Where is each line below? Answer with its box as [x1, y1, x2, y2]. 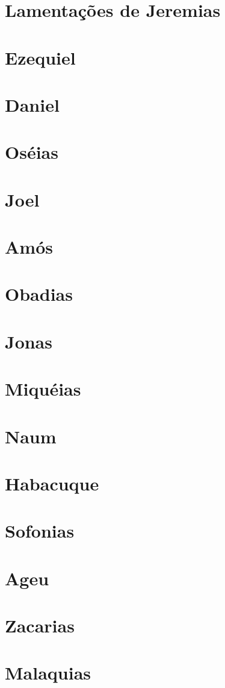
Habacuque [5, 471, 99, 495]
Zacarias [5, 613, 75, 638]
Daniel [5, 92, 60, 117]
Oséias [5, 140, 58, 164]
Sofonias [5, 518, 75, 543]
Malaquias [5, 660, 91, 685]
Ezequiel [5, 45, 76, 69]
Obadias [5, 281, 73, 306]
